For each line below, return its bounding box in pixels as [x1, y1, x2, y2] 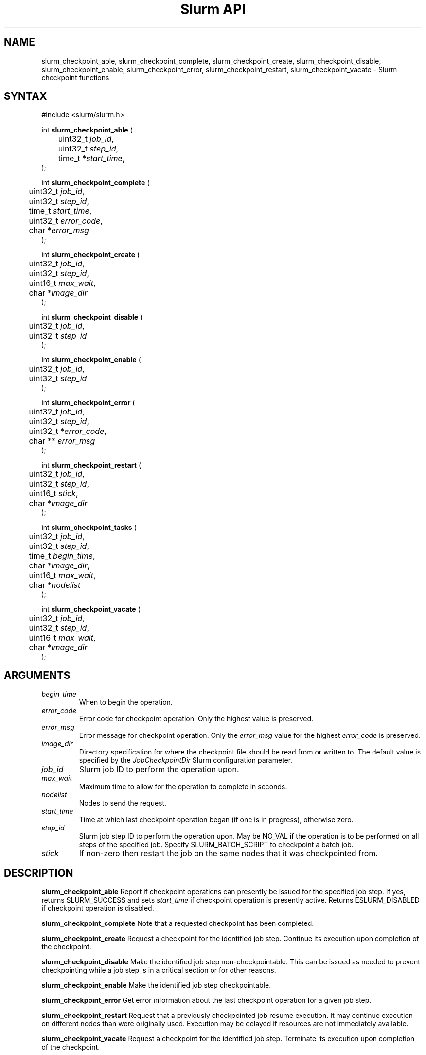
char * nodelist [29, 580, 81, 590]
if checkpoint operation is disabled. [41, 904, 154, 913]
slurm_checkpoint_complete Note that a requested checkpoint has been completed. [41, 919, 314, 928]
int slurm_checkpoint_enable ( [41, 356, 141, 364]
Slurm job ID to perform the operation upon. [79, 764, 239, 774]
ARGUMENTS [4, 669, 71, 681]
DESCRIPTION [4, 867, 73, 879]
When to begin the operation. [79, 698, 173, 707]
